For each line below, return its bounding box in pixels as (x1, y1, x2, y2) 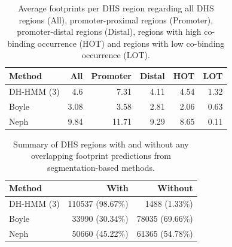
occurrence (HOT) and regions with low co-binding (37, 37, 225, 49)
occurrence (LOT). (81, 49, 150, 61)
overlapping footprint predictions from (30, 149, 171, 162)
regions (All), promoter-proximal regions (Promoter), (19, 13, 213, 26)
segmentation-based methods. (47, 161, 155, 173)
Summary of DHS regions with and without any (13, 137, 189, 150)
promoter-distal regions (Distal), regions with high (17, 25, 202, 38)
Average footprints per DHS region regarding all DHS (17, 2, 214, 14)
